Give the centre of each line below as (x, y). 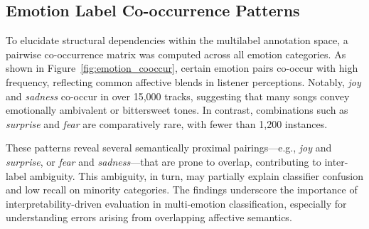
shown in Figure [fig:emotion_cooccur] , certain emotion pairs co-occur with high (182, 68)
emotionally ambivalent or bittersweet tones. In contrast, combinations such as (177, 110)
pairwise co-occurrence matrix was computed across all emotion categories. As (176, 54)
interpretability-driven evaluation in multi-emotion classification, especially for (176, 203)
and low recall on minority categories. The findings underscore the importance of (182, 190)
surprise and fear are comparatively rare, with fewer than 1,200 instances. (167, 123)
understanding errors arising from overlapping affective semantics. (149, 217)
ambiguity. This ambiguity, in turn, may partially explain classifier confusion (196, 175)
